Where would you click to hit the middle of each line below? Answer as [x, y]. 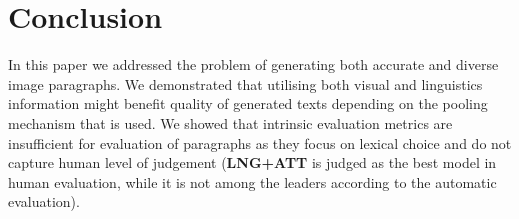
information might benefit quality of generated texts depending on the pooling [248, 103]
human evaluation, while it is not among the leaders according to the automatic [252, 181]
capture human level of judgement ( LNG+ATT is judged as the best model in [252, 162]
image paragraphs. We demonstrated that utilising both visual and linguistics [245, 83]
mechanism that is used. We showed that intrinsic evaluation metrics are [230, 122]
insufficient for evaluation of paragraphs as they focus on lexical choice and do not [260, 142]
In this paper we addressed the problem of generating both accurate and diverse [253, 64]
